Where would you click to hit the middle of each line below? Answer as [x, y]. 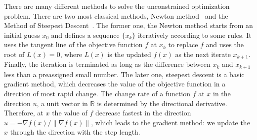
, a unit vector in [62, 103]
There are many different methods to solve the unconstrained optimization [117, 6]
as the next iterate [203, 54]
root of [14, 54]
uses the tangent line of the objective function [73, 44]
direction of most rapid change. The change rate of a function [97, 94]
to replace [183, 44]
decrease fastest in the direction [143, 113]
